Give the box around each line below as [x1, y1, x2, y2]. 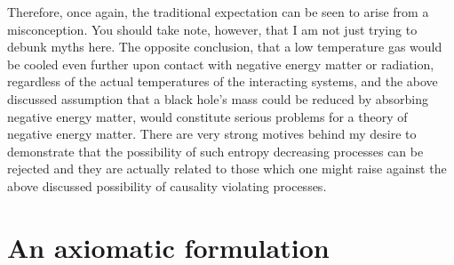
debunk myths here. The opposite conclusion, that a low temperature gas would [7, 37, 442, 56]
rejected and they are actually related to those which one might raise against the [7, 159, 447, 178]
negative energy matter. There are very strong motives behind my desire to [7, 124, 417, 143]
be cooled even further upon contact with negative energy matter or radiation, [7, 54, 434, 73]
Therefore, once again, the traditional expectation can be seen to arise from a [7, 3, 429, 20]
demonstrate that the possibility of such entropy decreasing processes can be [7, 141, 424, 160]
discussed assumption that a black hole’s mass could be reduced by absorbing [7, 89, 429, 108]
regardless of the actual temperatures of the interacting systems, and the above [7, 72, 438, 91]
